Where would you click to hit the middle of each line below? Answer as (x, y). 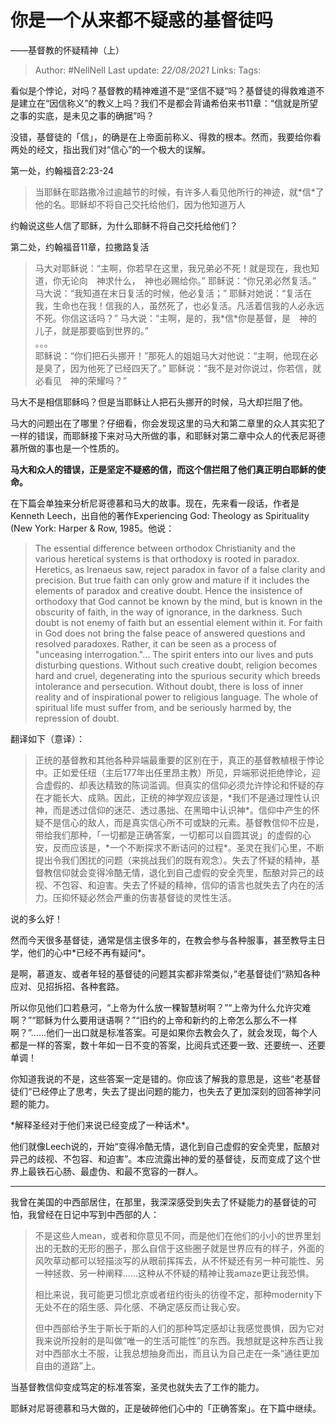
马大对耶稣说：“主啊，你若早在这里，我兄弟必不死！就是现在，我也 (172, 268)
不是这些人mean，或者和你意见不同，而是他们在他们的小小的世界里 (173, 1235)
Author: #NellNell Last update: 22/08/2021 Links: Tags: (148, 70)
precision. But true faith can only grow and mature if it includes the (172, 580)
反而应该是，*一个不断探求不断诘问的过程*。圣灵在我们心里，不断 (188, 847)
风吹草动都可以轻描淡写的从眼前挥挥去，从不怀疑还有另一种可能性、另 (179, 1260)
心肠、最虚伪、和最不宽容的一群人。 (128, 1171)
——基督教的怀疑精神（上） (67, 50)
